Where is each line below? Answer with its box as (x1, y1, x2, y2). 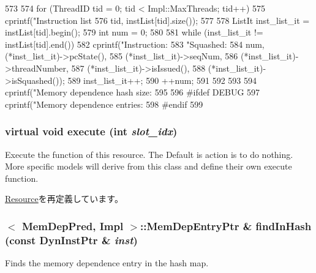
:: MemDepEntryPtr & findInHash (140, 218, 312, 233)
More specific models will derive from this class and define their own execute (5, 160, 292, 173)
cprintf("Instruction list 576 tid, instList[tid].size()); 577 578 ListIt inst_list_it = (5, 13, 310, 26)
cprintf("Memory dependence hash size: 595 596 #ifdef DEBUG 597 (5, 86, 260, 99)
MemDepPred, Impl (21, 218, 124, 233)
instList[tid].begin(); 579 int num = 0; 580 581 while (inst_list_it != (5, 26, 263, 39)
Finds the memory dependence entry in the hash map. (5, 256, 209, 269)
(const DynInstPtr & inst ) (5, 232, 138, 247)
